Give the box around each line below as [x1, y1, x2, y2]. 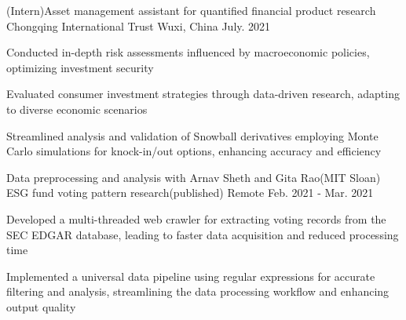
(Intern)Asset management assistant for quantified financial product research [6, 2, 376, 18]
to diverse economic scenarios [6, 100, 148, 117]
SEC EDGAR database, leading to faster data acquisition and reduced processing [6, 226, 399, 242]
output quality [6, 298, 76, 315]
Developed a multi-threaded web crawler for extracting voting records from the [6, 210, 386, 227]
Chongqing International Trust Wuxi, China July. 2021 [6, 17, 271, 34]
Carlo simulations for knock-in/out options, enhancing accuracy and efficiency [6, 143, 382, 159]
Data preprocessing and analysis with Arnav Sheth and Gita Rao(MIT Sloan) [6, 169, 381, 185]
